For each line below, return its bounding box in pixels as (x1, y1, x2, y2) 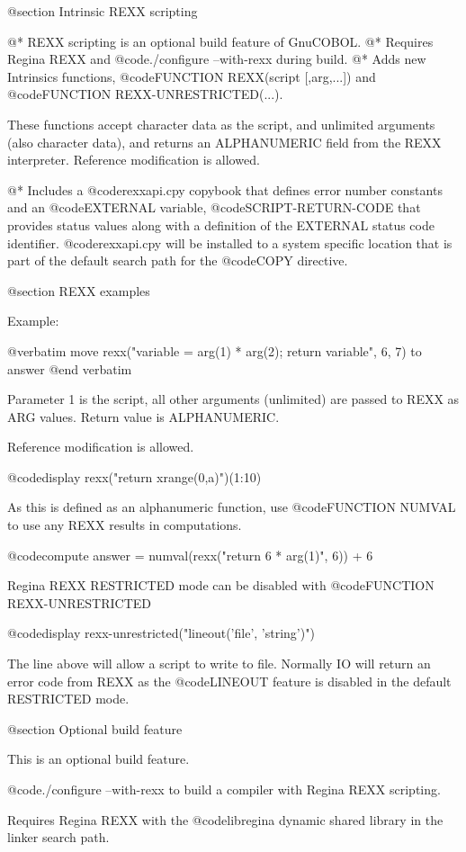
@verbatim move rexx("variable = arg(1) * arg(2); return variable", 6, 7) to (7, 341, 422, 360)
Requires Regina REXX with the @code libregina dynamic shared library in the (7, 810, 444, 829)
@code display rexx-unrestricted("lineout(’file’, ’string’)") (7, 623, 315, 642)
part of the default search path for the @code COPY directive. (7, 251, 348, 270)
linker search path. (7, 828, 110, 847)
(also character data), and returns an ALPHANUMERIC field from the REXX (7, 132, 442, 151)
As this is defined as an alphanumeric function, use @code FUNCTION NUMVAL (7, 498, 456, 516)
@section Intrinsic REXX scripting (7, 2, 198, 20)
